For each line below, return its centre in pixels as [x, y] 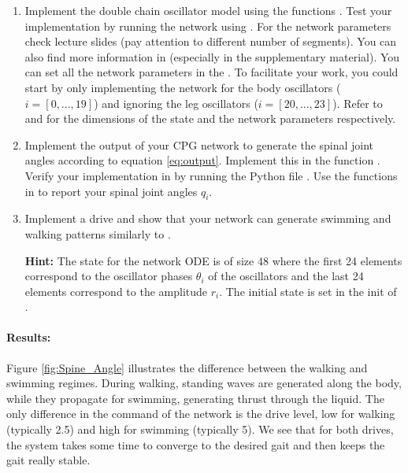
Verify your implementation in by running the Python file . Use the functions [211, 175]
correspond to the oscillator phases [109, 276]
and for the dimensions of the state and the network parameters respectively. [210, 118]
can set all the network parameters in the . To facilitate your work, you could [211, 72]
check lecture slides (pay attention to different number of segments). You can [211, 41]
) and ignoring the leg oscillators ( [176, 103]
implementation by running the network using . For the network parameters [208, 26]
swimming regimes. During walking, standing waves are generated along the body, [204, 383]
